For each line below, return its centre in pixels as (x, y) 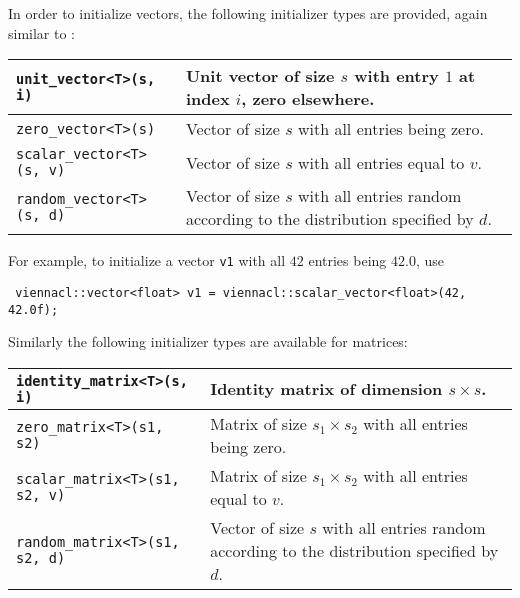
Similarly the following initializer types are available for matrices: (208, 341)
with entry (396, 76)
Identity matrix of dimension (326, 389)
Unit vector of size (260, 76)
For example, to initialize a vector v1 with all (147, 260)
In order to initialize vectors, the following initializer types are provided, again (248, 13)
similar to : (42, 32)
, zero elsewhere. (308, 99)
